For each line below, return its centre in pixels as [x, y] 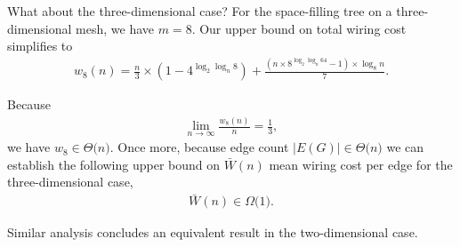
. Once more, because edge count [199, 147]
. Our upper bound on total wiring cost [299, 28]
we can [405, 147]
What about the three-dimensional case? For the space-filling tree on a [200, 11]
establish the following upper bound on [114, 164]
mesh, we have [115, 28]
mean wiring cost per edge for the [361, 164]
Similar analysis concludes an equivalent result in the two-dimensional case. [213, 232]
